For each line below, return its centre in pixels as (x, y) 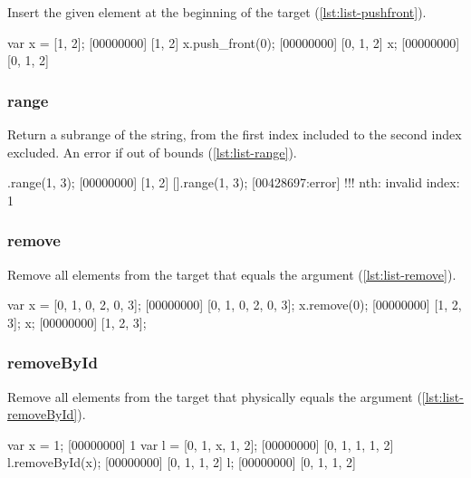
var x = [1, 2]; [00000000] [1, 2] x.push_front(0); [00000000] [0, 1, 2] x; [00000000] (234, 42)
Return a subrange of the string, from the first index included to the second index (235, 134)
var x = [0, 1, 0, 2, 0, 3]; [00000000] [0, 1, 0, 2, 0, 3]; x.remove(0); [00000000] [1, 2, (235, 305)
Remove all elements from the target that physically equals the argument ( (215, 396)
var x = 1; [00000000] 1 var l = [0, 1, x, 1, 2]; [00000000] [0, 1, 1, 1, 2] (201, 444)
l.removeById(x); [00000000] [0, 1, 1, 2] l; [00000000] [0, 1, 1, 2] (182, 462)
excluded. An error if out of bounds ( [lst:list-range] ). (152, 152)
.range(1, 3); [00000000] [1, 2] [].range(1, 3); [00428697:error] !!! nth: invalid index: (234, 182)
